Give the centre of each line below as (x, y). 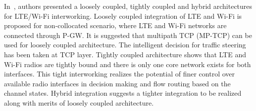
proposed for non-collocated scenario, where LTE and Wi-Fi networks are (115, 25)
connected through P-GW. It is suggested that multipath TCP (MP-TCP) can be (128, 35)
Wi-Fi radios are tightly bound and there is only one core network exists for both (128, 64)
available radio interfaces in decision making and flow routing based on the (117, 83)
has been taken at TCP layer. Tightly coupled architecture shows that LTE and (125, 54)
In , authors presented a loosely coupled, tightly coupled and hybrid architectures (128, 6)
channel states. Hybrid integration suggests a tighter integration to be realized (123, 93)
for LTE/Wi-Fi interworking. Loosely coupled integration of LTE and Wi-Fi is (123, 16)
